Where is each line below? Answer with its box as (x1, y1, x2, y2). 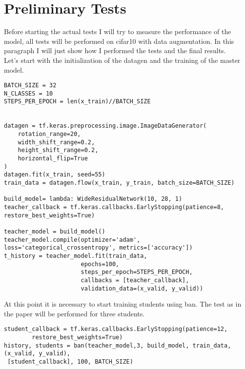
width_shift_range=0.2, (18, 138, 95, 146)
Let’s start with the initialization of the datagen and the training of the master (4, 55, 241, 65)
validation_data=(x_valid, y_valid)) (81, 285, 204, 292)
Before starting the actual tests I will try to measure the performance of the (4, 26, 231, 37)
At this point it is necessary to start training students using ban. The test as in (4, 299, 242, 309)
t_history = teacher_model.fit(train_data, (4, 252, 147, 259)
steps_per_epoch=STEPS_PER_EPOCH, (81, 269, 193, 276)
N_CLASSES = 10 (4, 90, 53, 97)
